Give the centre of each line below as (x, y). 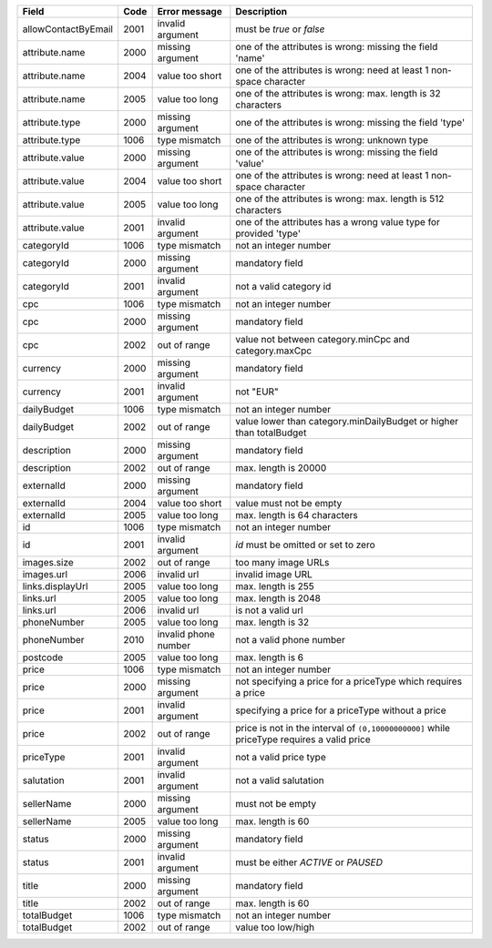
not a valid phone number (290, 640)
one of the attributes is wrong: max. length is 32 (338, 93)
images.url (45, 574)
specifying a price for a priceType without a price (341, 710)
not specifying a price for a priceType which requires (349, 681)
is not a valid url (270, 610)
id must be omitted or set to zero (305, 545)
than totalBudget (271, 433)
